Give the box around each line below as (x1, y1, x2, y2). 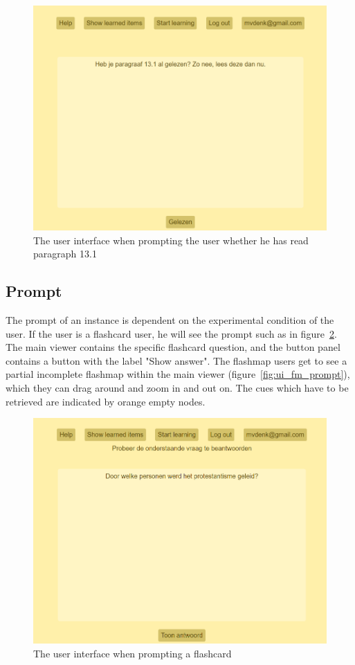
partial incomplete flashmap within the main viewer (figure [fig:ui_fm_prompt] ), (6, 367, 350, 381)
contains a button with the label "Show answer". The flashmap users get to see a (6, 353, 347, 367)
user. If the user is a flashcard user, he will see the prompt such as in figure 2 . (6, 326, 337, 340)
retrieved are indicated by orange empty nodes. (6, 394, 206, 408)
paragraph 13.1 (33, 246, 97, 261)
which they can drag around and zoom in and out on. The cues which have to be (6, 381, 349, 395)
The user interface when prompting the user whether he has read (33, 233, 309, 247)
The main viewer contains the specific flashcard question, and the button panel (6, 340, 340, 354)
